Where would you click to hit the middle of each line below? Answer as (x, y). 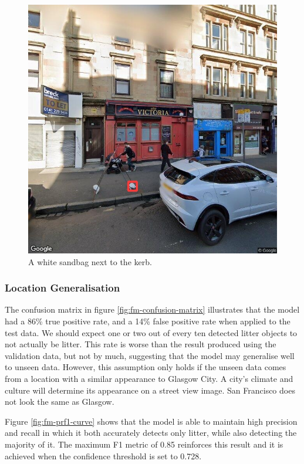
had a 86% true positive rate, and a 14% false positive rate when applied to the (148, 321)
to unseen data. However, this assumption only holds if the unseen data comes (146, 367)
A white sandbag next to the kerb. (90, 261)
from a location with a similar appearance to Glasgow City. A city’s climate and (149, 378)
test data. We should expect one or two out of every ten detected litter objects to (151, 332)
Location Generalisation (63, 288)
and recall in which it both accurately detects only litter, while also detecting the (151, 433)
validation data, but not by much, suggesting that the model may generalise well (150, 355)
